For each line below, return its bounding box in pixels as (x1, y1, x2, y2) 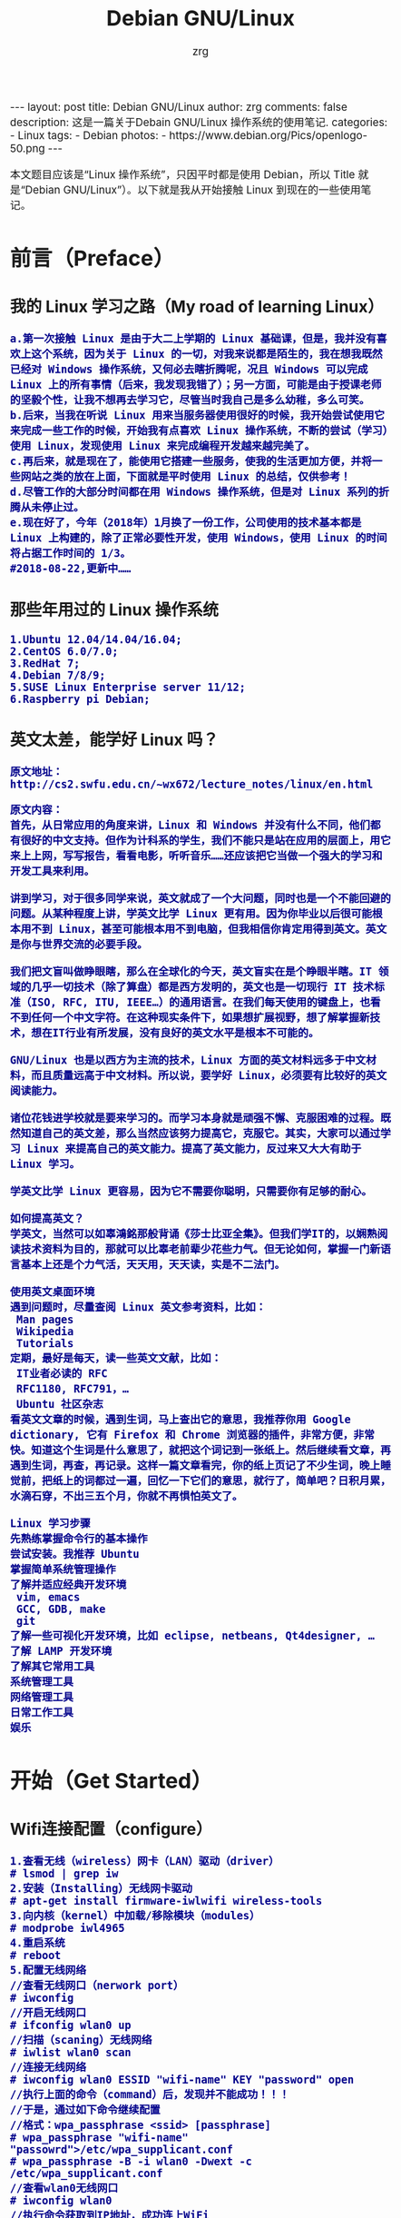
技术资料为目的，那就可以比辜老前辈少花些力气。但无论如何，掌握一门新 (20, 1243, 381, 1255)
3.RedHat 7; (10, 657, 81, 669)
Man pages (15, 1312, 74, 1326)
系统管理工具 (10, 1675, 73, 1688)
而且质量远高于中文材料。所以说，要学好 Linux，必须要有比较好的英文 (31, 1069, 387, 1082)
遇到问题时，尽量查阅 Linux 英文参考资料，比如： (10, 1301, 267, 1313)
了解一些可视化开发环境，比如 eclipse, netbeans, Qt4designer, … (10, 1629, 376, 1642)
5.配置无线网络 (10, 1964, 87, 1977)
